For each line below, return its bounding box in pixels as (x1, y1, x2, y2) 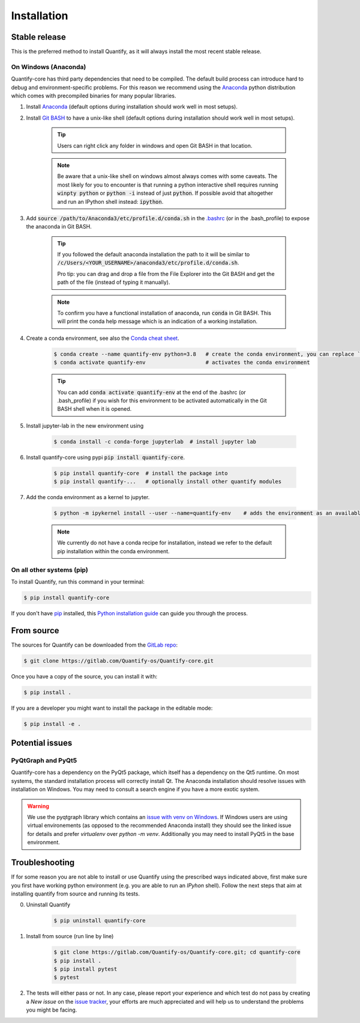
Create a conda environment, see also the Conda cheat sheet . (26, 334, 179, 342)
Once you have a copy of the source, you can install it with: (11, 672, 158, 680)
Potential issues (11, 738, 73, 748)
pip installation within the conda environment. (57, 547, 170, 555)
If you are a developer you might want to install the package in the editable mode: (11, 704, 213, 711)
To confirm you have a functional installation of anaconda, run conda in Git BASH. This (57, 310, 271, 317)
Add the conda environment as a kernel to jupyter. (26, 494, 150, 501)
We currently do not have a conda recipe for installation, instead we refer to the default (57, 539, 272, 547)
